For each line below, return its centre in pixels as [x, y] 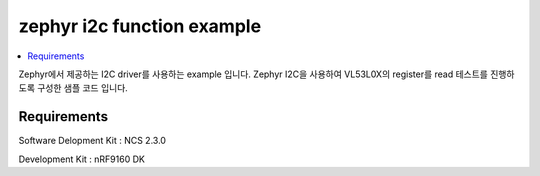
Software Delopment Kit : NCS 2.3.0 [92, 141]
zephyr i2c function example [140, 26]
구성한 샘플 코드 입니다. [82, 88]
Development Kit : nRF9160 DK [81, 159]
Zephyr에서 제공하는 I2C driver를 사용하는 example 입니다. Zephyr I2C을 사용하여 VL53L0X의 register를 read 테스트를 [253, 74]
